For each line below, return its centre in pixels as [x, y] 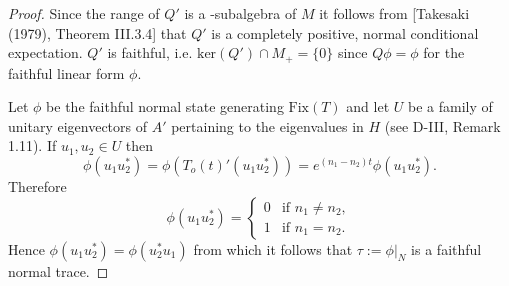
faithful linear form [66, 72]
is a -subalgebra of [240, 13]
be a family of [450, 106]
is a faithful [446, 248]
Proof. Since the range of [84, 13]
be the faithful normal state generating [165, 106]
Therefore [37, 186]
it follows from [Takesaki [394, 13]
